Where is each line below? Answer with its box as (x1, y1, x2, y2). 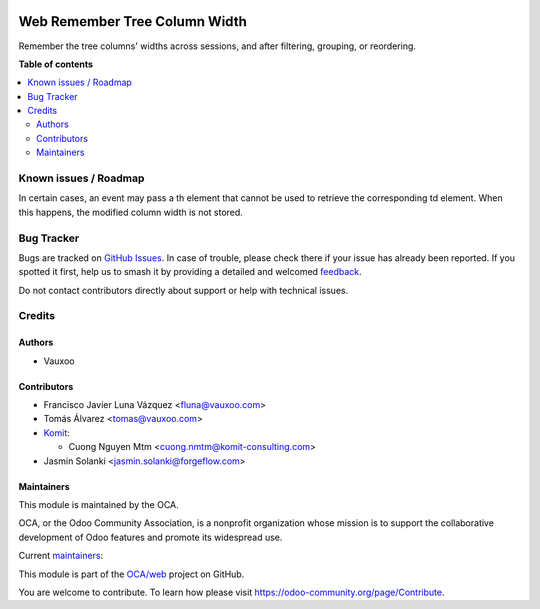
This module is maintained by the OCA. (18, 499, 179, 510)
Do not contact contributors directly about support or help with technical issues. (18, 284, 349, 296)
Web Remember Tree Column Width (18, 13, 247, 30)
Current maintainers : (18, 550, 104, 562)
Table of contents (18, 58, 94, 70)
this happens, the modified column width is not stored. (18, 206, 244, 218)
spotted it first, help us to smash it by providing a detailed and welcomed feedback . (18, 266, 362, 278)
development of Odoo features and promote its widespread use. (18, 531, 283, 543)
